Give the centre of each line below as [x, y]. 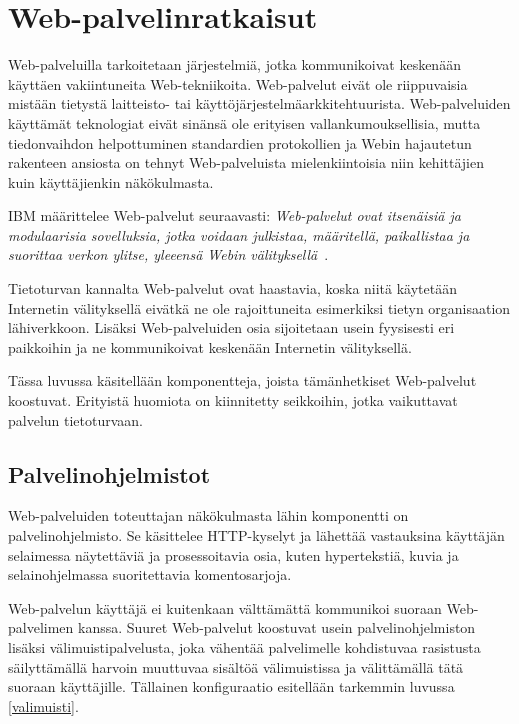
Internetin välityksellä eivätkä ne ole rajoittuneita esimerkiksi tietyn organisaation [259, 307]
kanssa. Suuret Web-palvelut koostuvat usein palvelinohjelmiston [276, 627]
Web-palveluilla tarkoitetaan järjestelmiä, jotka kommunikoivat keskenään [234, 64]
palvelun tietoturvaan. [76, 419]
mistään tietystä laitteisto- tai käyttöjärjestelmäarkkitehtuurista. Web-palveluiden [259, 103]
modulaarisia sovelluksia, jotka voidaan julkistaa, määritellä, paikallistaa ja [239, 234]
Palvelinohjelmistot [109, 473]
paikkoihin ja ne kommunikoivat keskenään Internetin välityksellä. [210, 346]
